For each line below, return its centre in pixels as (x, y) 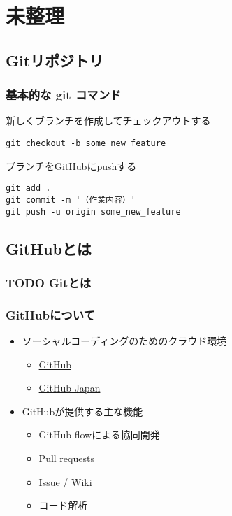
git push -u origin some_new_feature (93, 212)
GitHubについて (50, 314)
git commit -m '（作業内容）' (71, 200)
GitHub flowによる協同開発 (99, 435)
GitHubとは (49, 248)
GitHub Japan (70, 388)
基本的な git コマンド (64, 95)
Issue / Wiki (65, 481)
